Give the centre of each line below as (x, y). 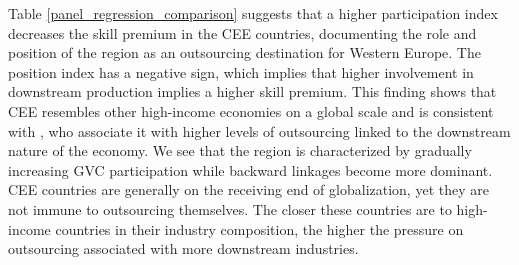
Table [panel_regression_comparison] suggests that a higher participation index (253, 13)
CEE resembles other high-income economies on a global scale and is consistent (251, 110)
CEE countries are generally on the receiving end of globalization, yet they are (248, 189)
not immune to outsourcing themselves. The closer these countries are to (230, 208)
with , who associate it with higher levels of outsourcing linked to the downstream (259, 130)
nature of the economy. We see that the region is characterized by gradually (240, 150)
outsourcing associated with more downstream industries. (183, 248)
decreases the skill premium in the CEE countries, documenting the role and (242, 32)
